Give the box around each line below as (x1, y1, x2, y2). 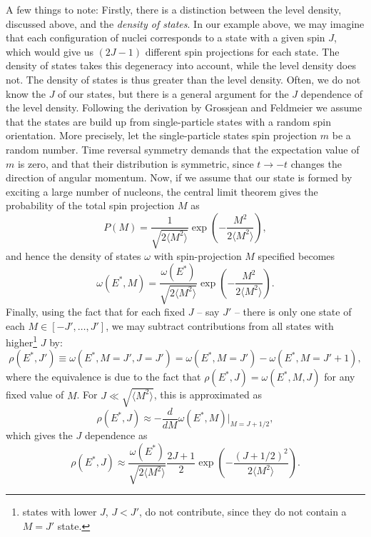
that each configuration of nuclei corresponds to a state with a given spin (6, 30, 325, 45)
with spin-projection (153, 248, 242, 263)
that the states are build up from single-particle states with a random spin (6, 114, 332, 129)
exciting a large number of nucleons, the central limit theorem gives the (6, 184, 318, 199)
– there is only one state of (234, 303, 352, 318)
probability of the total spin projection (6, 198, 175, 213)
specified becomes (258, 248, 335, 263)
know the (6, 86, 46, 101)
